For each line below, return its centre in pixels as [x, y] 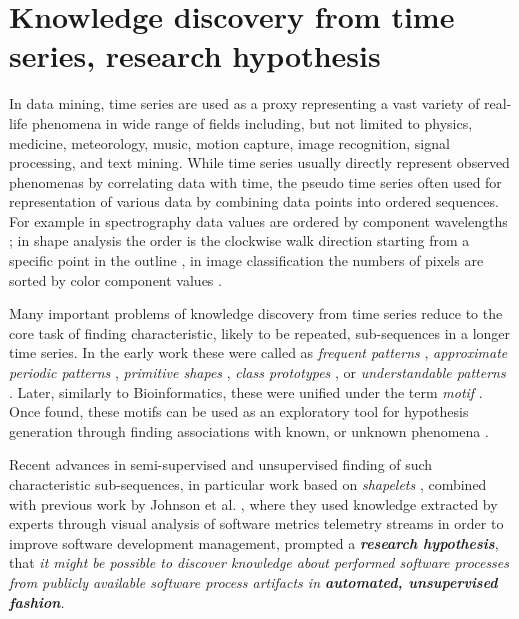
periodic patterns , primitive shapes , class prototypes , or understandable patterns [257, 372]
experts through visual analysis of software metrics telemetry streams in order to [256, 523]
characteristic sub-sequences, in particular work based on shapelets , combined [248, 484]
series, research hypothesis [195, 55]
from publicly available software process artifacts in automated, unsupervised [253, 581]
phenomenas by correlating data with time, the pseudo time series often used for [255, 181]
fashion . [37, 601]
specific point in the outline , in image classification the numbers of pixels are [246, 260]
